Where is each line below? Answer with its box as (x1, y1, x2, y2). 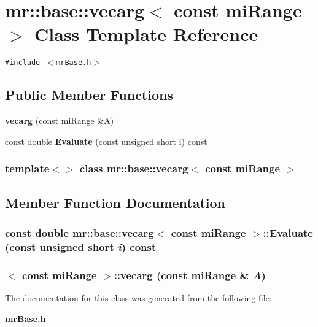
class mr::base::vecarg (79, 161, 188, 176)
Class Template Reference (34, 21, 258, 47)
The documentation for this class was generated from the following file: (5, 291, 272, 304)
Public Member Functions (5, 85, 173, 104)
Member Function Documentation (5, 193, 226, 212)
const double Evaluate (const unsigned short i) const (5, 134, 207, 147)
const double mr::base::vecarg (5, 225, 154, 240)
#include (5, 58, 41, 67)
